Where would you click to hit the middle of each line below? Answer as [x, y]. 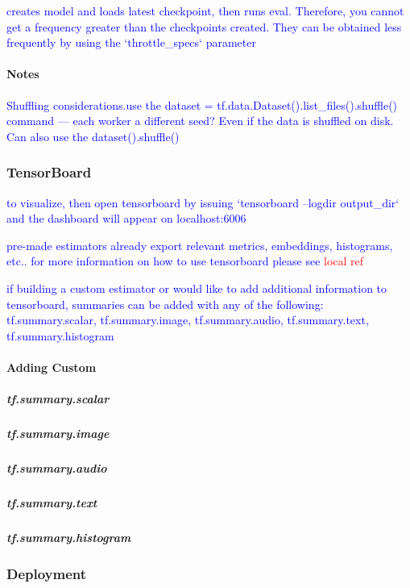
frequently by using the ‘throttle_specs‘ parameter [131, 42]
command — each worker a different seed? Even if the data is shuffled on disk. [200, 121]
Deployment [47, 573]
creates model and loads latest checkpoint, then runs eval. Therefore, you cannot [205, 10]
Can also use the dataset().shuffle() [93, 136]
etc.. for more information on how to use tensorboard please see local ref [185, 261]
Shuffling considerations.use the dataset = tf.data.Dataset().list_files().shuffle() [202, 104]
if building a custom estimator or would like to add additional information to [197, 288]
